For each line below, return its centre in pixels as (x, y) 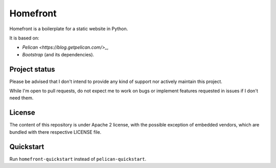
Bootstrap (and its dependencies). (58, 54)
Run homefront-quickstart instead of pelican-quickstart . (78, 159)
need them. (21, 98)
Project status (32, 69)
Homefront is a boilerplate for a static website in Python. (69, 29)
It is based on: (24, 38)
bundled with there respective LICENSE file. (55, 132)
